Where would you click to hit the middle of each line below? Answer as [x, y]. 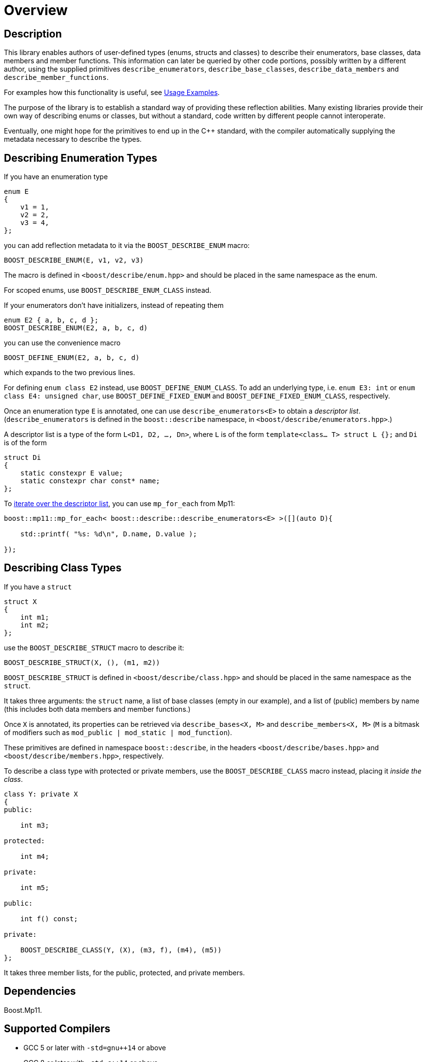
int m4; [35, 856]
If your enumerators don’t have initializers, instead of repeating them [114, 305]
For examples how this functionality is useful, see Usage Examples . [112, 93]
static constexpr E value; [72, 473]
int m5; [35, 887]
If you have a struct [38, 587]
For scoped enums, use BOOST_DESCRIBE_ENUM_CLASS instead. [108, 290]
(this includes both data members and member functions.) [97, 709]
